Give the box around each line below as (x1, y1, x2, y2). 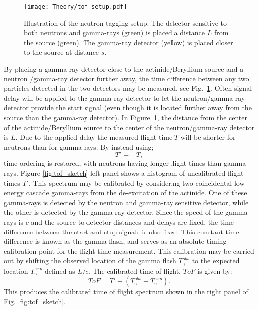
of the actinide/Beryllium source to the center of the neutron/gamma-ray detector (4, 122, 255, 132)
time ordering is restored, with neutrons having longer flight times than (4, 158, 222, 168)
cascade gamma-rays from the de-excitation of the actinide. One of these (26, 187, 247, 198)
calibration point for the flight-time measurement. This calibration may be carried (4, 245, 254, 256)
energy (4, 187, 24, 198)
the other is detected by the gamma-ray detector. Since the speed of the (4, 207, 223, 217)
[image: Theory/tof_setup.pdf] (24, 3, 127, 10)
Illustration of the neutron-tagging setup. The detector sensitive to (24, 17, 227, 28)
